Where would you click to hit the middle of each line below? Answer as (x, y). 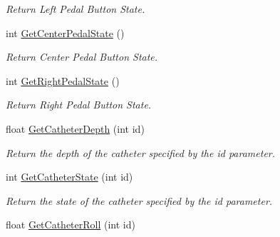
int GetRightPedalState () (63, 80)
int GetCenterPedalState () (65, 32)
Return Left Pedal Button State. (76, 9)
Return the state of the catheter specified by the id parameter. (139, 200)
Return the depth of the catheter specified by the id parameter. (141, 152)
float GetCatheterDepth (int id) (75, 128)
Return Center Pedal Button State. (82, 57)
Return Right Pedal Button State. (79, 105)
